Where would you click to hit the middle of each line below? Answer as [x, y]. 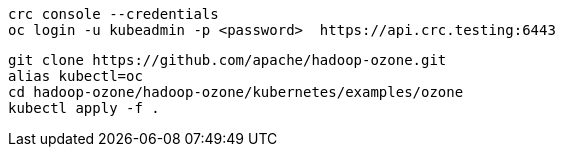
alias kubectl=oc [75, 76]
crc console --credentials [113, 14]
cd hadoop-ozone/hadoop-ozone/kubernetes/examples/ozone [236, 92]
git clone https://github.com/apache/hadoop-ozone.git [227, 60]
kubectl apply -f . [84, 108]
